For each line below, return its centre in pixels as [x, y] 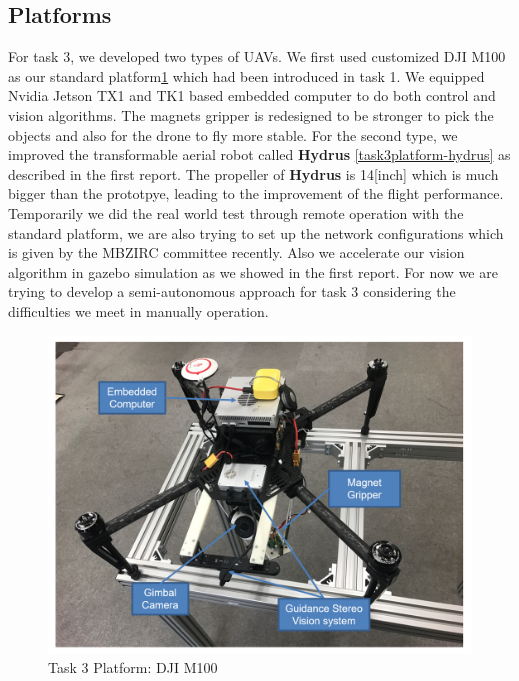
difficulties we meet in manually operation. [138, 310]
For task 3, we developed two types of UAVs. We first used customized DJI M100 [257, 56]
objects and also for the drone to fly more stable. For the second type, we [233, 134]
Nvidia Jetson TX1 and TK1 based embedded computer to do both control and [252, 95]
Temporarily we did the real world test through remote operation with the [236, 212]
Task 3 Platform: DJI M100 [133, 667]
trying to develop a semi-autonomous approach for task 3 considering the [232, 291]
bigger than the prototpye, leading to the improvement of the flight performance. [256, 193]
